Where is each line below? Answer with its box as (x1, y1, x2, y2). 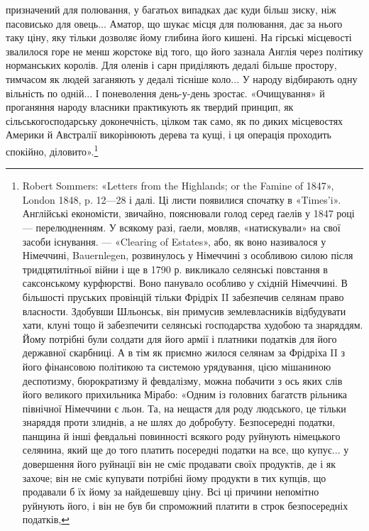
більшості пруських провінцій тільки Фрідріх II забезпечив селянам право (22, 289, 344, 304)
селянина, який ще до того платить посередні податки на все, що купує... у (22, 442, 349, 457)
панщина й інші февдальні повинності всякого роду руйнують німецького (22, 428, 341, 443)
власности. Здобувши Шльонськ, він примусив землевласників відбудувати (22, 303, 346, 318)
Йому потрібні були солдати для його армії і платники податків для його (22, 331, 337, 346)
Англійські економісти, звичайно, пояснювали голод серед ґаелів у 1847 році (22, 206, 355, 221)
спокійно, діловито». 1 (6, 141, 99, 158)
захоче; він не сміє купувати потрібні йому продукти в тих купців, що (22, 470, 326, 485)
